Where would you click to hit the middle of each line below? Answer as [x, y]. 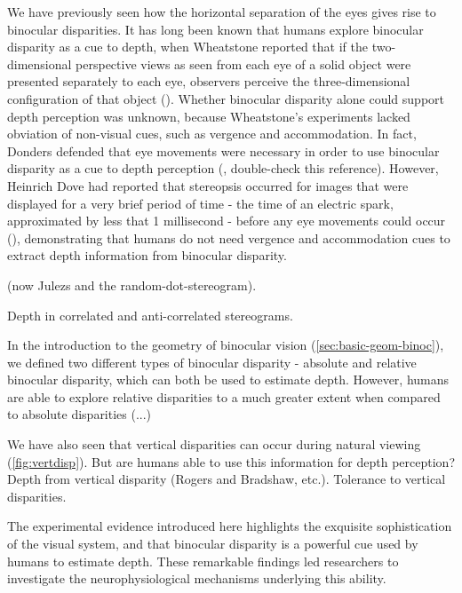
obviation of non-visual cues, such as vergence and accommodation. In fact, [212, 134]
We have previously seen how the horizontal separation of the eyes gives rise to [222, 12]
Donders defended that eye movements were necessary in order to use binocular [223, 150]
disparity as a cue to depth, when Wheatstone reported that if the [187, 47]
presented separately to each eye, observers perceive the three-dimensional [209, 81]
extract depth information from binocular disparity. [147, 255]
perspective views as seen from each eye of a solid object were [243, 63]
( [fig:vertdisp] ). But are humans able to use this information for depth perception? [231, 461]
